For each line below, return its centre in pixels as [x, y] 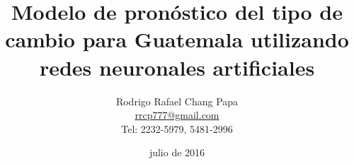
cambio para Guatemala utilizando [177, 39]
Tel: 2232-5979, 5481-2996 [177, 128]
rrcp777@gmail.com [177, 115]
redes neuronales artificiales [177, 67]
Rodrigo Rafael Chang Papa [177, 101]
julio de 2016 [177, 152]
